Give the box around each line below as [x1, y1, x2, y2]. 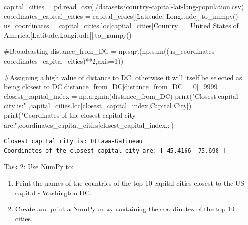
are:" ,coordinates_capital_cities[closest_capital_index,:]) [4, 119, 174, 129]
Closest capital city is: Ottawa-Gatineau [4, 138, 143, 145]
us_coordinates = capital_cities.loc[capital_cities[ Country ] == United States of [4, 20, 239, 31]
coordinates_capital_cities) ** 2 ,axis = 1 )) [4, 55, 124, 65]
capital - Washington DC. [15, 187, 92, 197]
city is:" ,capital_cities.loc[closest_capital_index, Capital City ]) [4, 100, 192, 111]
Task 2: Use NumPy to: [4, 161, 74, 172]
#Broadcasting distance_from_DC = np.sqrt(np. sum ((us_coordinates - [4, 46, 217, 56]
